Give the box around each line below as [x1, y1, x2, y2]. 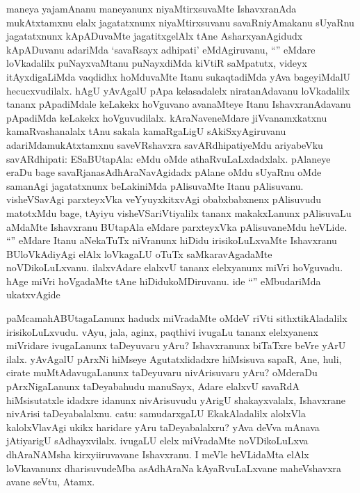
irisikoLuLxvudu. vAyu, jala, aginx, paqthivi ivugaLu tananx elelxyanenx [6, 324, 318, 339]
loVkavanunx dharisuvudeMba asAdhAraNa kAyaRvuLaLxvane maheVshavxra [6, 460, 342, 475]
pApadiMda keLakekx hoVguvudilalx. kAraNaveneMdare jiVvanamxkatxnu [6, 110, 327, 124]
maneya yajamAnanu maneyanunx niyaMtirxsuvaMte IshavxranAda [6, 1, 297, 15]
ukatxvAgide [6, 287, 60, 302]
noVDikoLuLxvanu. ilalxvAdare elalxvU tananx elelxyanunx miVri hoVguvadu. [6, 260, 343, 275]
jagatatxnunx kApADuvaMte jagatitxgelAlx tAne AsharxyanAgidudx [6, 29, 303, 43]
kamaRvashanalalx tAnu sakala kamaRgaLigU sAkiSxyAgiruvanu [6, 124, 286, 138]
